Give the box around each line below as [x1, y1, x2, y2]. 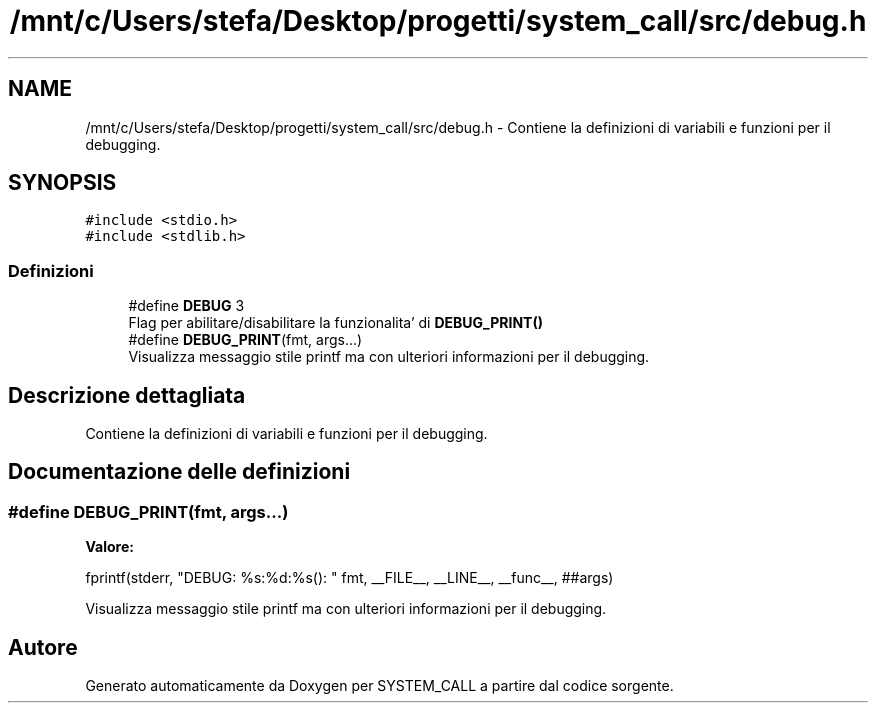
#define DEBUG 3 [128, 297, 245, 315]
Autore [8, 634, 78, 660]
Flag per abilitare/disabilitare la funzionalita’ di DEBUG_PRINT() [128, 314, 543, 332]
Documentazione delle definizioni [8, 459, 351, 485]
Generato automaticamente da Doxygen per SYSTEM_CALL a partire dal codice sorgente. [85, 677, 674, 695]
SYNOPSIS [8, 170, 117, 196]
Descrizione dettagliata [8, 382, 246, 408]
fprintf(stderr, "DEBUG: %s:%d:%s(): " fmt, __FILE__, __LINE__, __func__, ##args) [85, 569, 614, 587]
